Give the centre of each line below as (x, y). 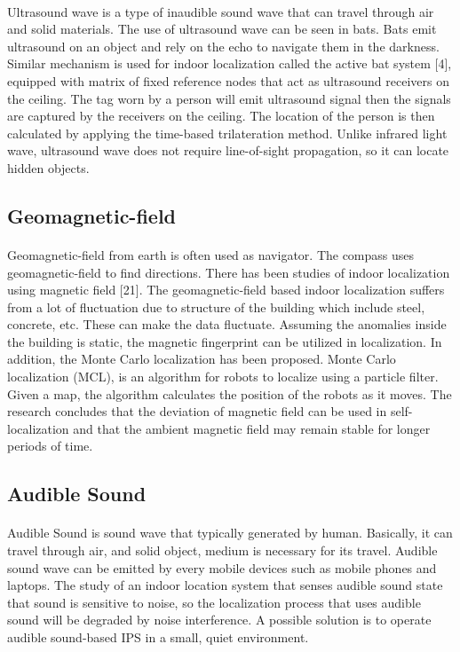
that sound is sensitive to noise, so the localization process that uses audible (214, 602)
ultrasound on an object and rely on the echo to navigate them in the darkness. (223, 46)
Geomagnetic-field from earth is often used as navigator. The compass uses (211, 254)
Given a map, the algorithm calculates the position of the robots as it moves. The (230, 393)
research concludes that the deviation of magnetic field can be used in (197, 411)
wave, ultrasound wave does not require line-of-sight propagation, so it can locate (228, 150)
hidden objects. (48, 167)
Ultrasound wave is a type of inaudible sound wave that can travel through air (221, 11)
